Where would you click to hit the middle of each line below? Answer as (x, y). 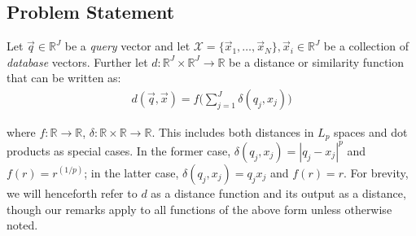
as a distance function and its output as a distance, (278, 192)
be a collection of (366, 46)
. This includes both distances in (233, 132)
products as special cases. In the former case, (119, 150)
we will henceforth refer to (72, 192)
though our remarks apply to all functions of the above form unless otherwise (199, 209)
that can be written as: (64, 78)
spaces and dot (371, 132)
